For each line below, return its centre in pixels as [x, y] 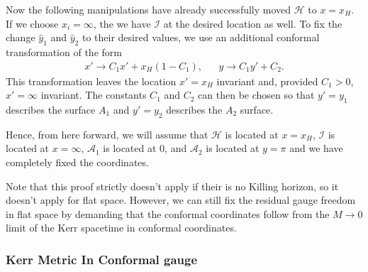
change [21, 37]
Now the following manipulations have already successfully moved [149, 9]
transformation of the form [64, 51]
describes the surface [51, 109]
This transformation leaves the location [91, 81]
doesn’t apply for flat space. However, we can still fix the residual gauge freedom [181, 200]
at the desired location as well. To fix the [253, 23]
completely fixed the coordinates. [77, 162]
